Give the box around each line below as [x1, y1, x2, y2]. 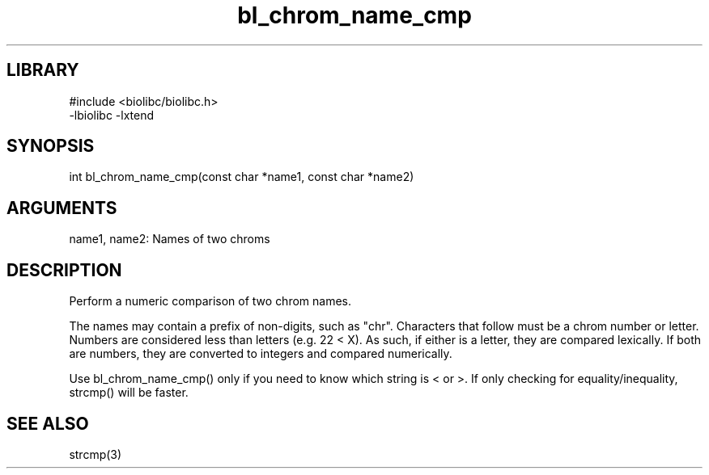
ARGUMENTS [6, 197, 117, 218]
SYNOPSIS [6, 136, 95, 157]
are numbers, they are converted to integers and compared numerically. [69, 347, 452, 361]
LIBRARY [6, 60, 79, 81]
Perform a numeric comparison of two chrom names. [69, 294, 352, 309]
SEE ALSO [6, 413, 89, 434]
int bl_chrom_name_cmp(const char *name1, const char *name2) [69, 170, 414, 184]
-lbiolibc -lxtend [69, 107, 155, 122]
